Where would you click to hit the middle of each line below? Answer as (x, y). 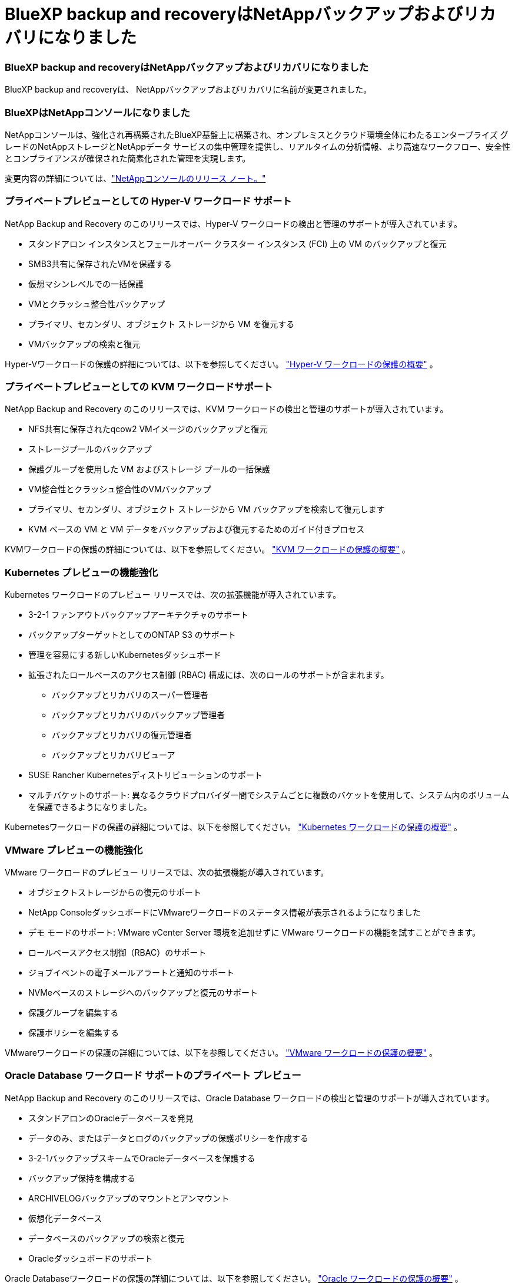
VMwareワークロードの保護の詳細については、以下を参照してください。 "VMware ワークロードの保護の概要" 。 (221, 1052)
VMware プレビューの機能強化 (74, 850)
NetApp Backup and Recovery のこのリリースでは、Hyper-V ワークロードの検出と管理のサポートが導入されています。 (233, 223)
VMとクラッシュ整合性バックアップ (97, 304)
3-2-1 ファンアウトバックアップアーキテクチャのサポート (139, 615)
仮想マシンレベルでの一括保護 (86, 284)
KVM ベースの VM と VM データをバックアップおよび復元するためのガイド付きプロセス (197, 529)
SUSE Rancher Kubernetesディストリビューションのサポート (146, 775)
